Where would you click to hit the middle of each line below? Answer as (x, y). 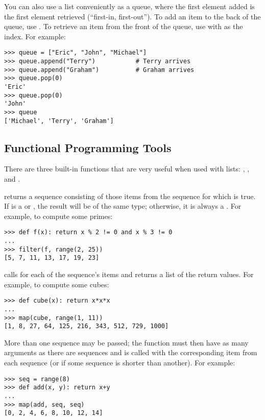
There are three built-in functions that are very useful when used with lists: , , (127, 169)
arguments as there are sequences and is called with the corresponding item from (131, 352)
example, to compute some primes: (58, 216)
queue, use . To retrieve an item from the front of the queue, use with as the (124, 26)
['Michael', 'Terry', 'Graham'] (59, 121)
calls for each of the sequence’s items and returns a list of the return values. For (129, 274)
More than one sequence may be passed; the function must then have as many (126, 342)
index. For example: (35, 36)
